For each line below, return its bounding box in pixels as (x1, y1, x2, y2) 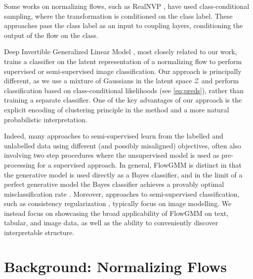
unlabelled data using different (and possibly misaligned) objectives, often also (4, 140, 241, 150)
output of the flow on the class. (4, 30, 98, 40)
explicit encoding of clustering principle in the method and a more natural (4, 104, 229, 114)
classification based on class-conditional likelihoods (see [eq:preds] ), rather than (4, 85, 244, 95)
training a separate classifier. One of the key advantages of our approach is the (4, 95, 242, 105)
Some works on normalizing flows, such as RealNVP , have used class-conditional (4, 1, 250, 11)
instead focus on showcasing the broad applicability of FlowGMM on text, (4, 208, 229, 218)
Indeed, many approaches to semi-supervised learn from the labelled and (4, 131, 223, 141)
